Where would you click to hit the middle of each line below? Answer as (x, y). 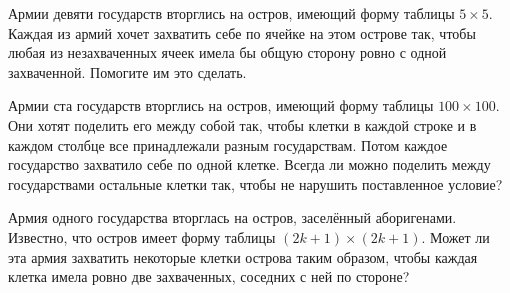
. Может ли (455, 236)
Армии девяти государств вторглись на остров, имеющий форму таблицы (231, 13)
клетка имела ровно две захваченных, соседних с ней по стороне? (209, 276)
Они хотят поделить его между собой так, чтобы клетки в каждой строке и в (242, 124)
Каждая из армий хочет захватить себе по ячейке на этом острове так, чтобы (242, 32)
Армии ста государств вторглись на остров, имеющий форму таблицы (221, 105)
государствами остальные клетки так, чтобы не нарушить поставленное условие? (255, 183)
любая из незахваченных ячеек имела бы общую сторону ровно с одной (227, 52)
